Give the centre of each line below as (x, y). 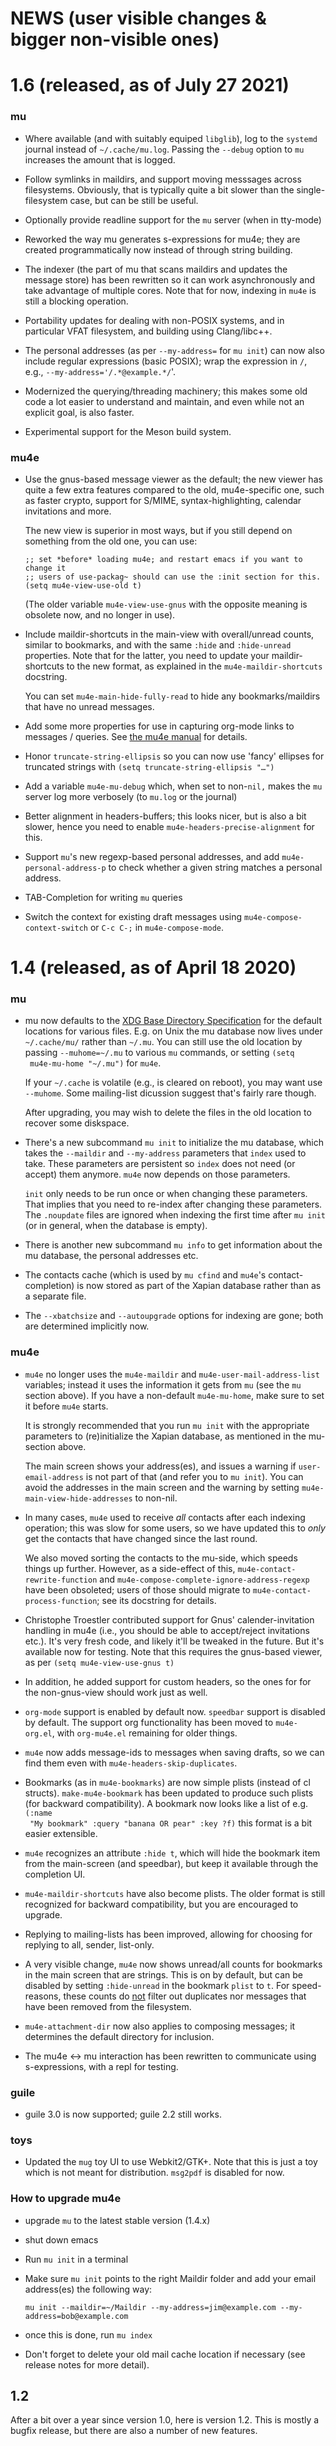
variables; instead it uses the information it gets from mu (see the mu (163, 1384)
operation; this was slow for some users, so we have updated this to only (175, 1528)
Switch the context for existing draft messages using (133, 916)
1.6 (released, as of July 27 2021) (150, 85)
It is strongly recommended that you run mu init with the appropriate (167, 1425)
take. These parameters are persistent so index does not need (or (160, 1164)
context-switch (56, 928)
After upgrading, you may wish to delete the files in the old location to (168, 1113)
